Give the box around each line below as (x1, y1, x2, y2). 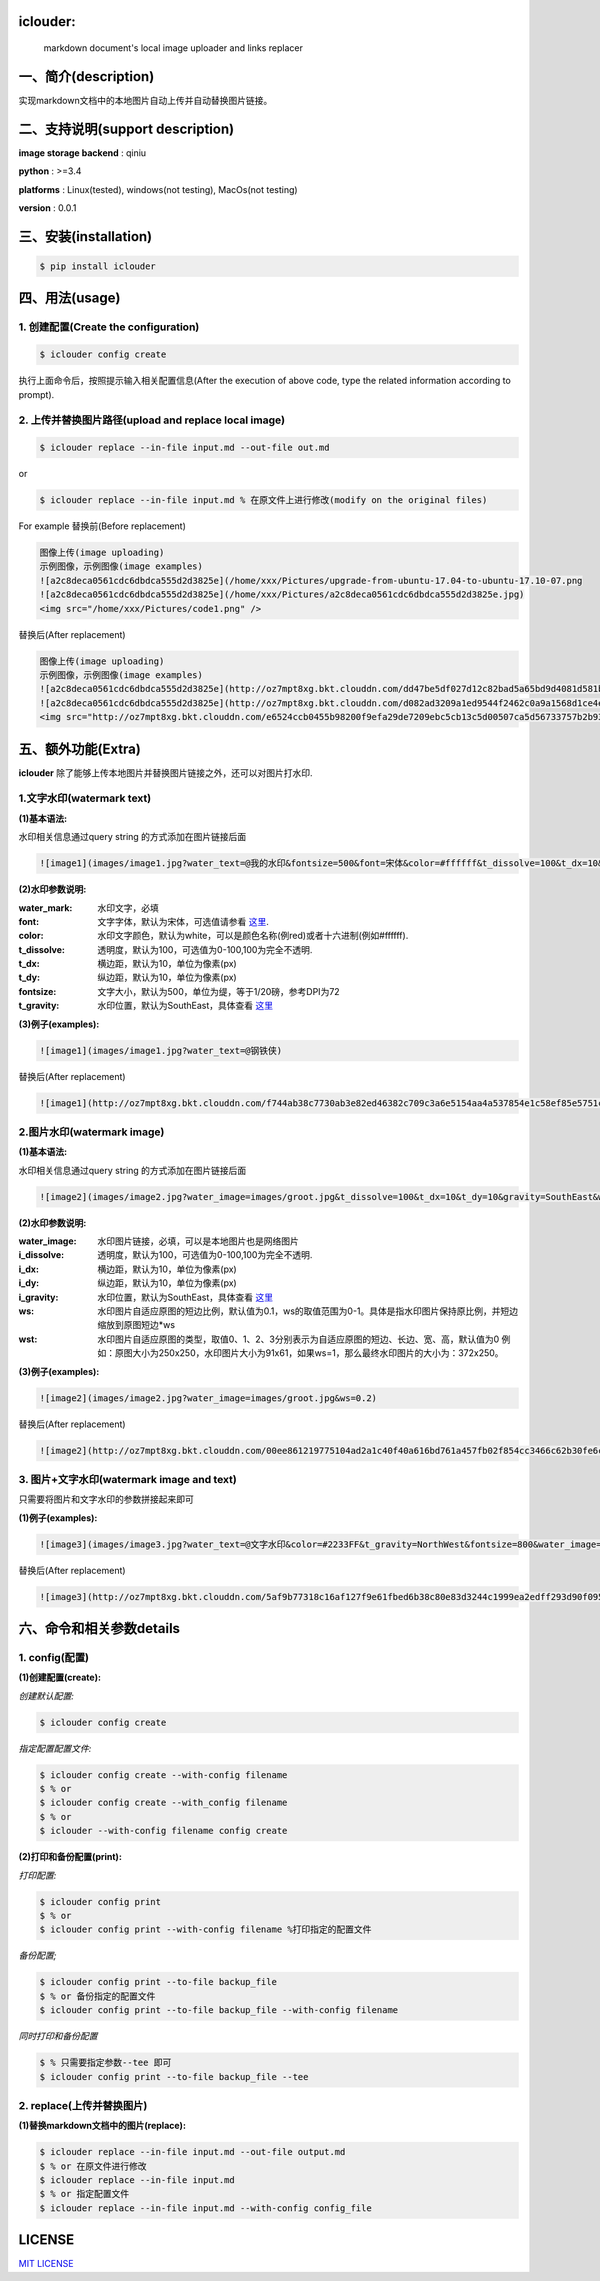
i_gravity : (18, 1291, 59, 1303)
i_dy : (18, 1277, 40, 1289)
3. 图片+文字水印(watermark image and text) (18, 1472, 237, 1486)
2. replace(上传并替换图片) (18, 2098, 148, 2112)
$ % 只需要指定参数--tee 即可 (39, 2057, 172, 2069)
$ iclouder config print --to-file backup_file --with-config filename (39, 2005, 399, 2016)
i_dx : (18, 1263, 40, 1275)
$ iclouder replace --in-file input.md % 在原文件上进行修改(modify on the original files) (39, 495, 488, 506)
